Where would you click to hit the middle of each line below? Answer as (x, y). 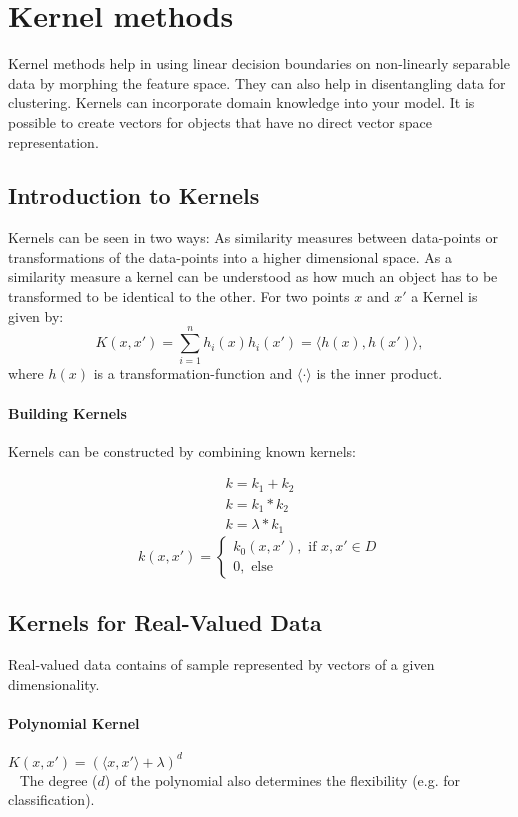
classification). (51, 799)
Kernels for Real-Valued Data (165, 622)
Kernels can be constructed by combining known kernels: (182, 450)
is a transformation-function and (193, 373)
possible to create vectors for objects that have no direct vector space (220, 121)
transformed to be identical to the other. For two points (179, 296)
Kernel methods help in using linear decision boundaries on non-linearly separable (259, 63)
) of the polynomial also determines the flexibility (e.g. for (282, 779)
